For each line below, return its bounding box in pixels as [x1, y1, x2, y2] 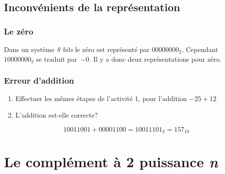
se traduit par [36, 53, 77, 64]
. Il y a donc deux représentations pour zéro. [89, 53, 222, 64]
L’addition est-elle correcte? [15, 110, 98, 120]
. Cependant [181, 44, 218, 54]
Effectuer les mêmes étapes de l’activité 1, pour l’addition [15, 93, 187, 104]
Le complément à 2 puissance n [4, 152, 218, 172]
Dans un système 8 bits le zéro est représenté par [4, 44, 150, 54]
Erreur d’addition [4, 74, 74, 87]
